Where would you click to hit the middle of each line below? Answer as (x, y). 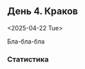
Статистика (28, 59)
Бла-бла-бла (26, 41)
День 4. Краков (42, 11)
